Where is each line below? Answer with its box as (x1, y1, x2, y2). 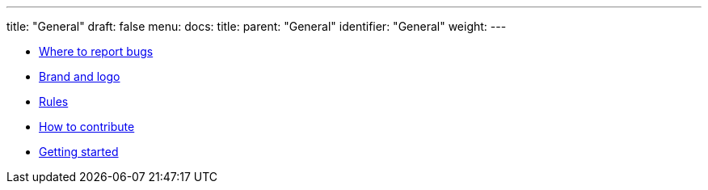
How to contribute (39, 120, 135, 133)
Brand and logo (39, 70, 120, 83)
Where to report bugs (39, 44, 154, 58)
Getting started (39, 145, 119, 158)
